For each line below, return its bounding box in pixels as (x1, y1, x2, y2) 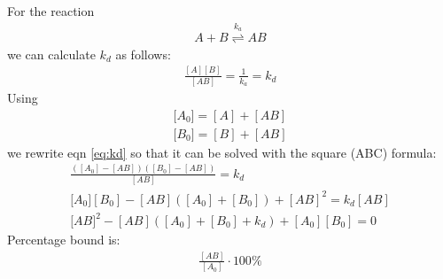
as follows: (115, 44, 171, 63)
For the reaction (7, 2, 95, 19)
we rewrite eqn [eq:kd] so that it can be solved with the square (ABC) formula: (7, 143, 437, 161)
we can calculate (7, 44, 96, 63)
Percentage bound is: (7, 230, 120, 249)
